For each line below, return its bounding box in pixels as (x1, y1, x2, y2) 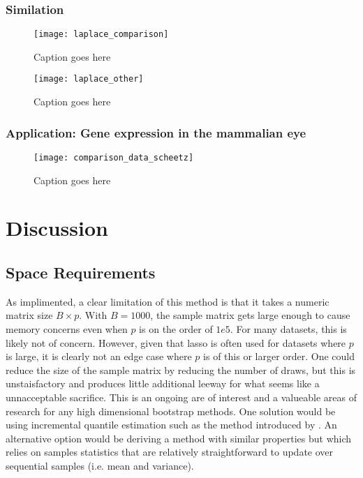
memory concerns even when (6, 321, 128, 336)
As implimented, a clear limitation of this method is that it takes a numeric (6, 294, 329, 308)
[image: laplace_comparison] (34, 29, 169, 40)
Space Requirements (6, 261, 156, 283)
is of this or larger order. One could (203, 349, 355, 364)
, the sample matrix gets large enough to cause (150, 308, 350, 322)
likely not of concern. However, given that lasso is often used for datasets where (6, 335, 346, 350)
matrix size (6, 308, 53, 322)
